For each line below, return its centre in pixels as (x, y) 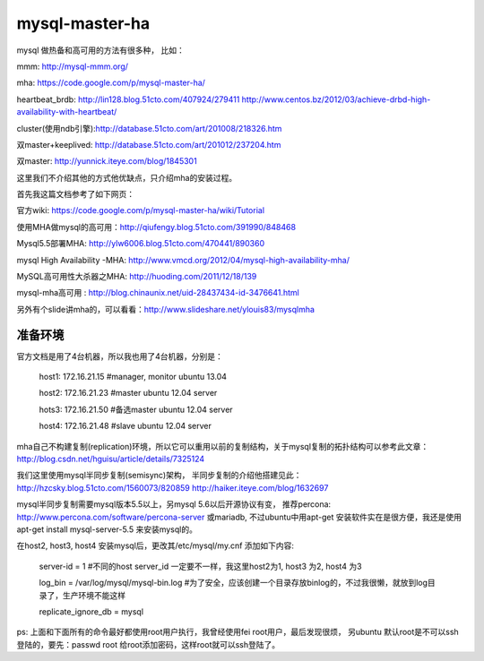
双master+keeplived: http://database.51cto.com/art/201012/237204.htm (149, 144)
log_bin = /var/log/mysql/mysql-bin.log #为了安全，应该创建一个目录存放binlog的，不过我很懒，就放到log (233, 583)
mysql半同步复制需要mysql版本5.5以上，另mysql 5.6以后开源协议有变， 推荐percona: (174, 504)
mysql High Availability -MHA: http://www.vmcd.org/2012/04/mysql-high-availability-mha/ (183, 260)
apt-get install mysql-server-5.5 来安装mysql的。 (107, 529)
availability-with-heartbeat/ (67, 112)
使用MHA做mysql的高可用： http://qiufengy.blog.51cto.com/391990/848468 (156, 227)
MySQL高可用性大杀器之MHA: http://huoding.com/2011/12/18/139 (137, 277)
